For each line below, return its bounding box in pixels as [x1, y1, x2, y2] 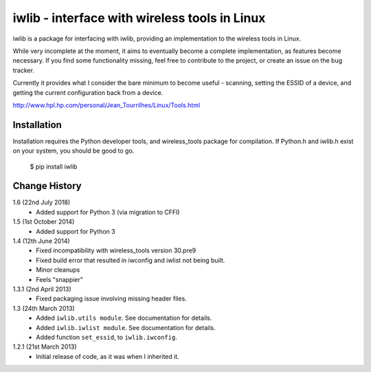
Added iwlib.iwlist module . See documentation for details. [36, 323, 216, 331]
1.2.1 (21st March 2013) [12, 342, 77, 351]
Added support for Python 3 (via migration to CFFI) [36, 208, 180, 216]
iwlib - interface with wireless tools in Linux [12, 10, 266, 25]
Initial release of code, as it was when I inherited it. [36, 352, 179, 360]
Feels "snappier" [36, 275, 84, 283]
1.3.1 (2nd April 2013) [12, 285, 71, 293]
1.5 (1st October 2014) [12, 217, 75, 226]
